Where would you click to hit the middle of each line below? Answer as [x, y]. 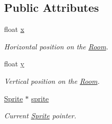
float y [14, 64]
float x [14, 29]
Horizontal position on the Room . [56, 46]
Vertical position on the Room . [52, 81]
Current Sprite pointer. [40, 116]
